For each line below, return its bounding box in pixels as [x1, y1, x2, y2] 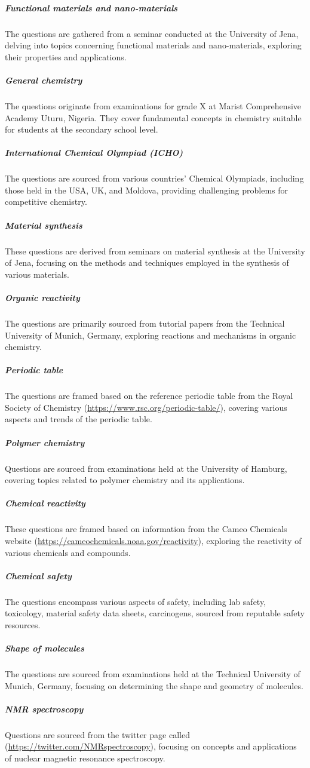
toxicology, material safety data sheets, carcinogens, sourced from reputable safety [5, 607, 305, 619]
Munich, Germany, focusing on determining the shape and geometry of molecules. [5, 679, 303, 692]
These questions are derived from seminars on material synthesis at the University [5, 244, 305, 257]
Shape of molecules [5, 642, 84, 655]
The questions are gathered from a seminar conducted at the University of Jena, [5, 27, 299, 39]
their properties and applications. [5, 50, 127, 63]
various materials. [5, 268, 69, 280]
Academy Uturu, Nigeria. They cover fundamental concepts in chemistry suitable [5, 111, 302, 124]
